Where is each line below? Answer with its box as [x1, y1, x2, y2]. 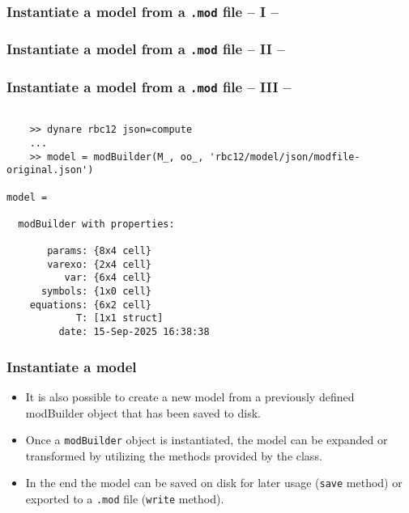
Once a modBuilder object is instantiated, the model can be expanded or [25, 431, 388, 448]
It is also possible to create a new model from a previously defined [25, 388, 355, 405]
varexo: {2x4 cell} [47, 258, 151, 270]
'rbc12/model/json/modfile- [209, 151, 360, 163]
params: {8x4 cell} [47, 245, 151, 257]
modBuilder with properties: [18, 218, 175, 230]
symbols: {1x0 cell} [40, 286, 151, 298]
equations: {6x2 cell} [29, 299, 151, 311]
